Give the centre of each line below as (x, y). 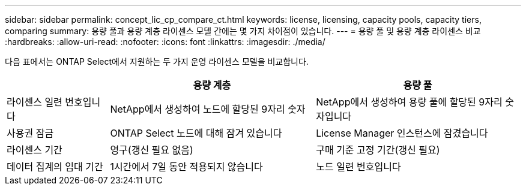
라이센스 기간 (35, 150)
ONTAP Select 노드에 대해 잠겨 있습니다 (196, 133)
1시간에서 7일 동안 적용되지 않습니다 (186, 167)
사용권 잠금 (30, 133)
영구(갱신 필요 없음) (152, 150)
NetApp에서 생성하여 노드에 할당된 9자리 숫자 (208, 109)
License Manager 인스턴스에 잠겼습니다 (402, 133)
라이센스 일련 (35, 102)
